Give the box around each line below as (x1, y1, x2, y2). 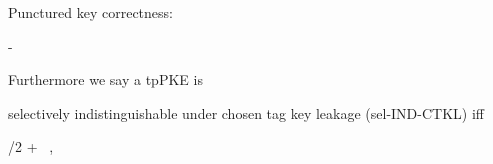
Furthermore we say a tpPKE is (8, 69, 203, 90)
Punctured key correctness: (8, 2, 173, 22)
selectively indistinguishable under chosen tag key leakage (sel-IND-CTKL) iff (8, 102, 484, 123)
